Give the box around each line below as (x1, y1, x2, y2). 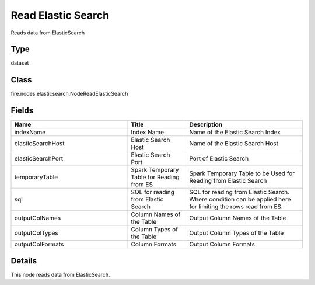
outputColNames (14, 214, 61, 222)
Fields (10, 106, 34, 116)
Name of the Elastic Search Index (189, 128, 281, 137)
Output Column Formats (189, 240, 255, 248)
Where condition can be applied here (189, 196, 291, 204)
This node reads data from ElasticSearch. (10, 271, 110, 278)
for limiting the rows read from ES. (189, 203, 283, 211)
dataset (10, 60, 29, 67)
